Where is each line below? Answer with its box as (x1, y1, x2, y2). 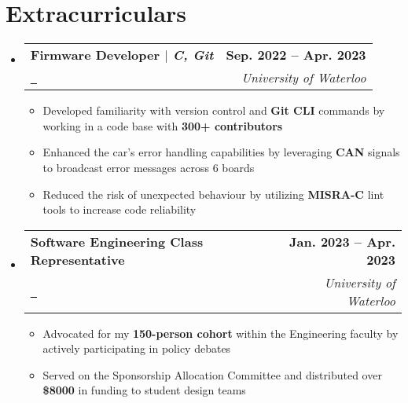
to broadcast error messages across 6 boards (42, 159, 255, 175)
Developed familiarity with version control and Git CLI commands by (42, 102, 385, 119)
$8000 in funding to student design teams (42, 382, 246, 398)
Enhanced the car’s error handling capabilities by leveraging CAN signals (42, 144, 400, 160)
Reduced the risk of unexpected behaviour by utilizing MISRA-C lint (42, 185, 384, 202)
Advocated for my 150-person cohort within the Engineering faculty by (42, 324, 399, 341)
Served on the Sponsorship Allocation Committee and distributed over (42, 366, 382, 383)
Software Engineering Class (30, 232, 204, 251)
